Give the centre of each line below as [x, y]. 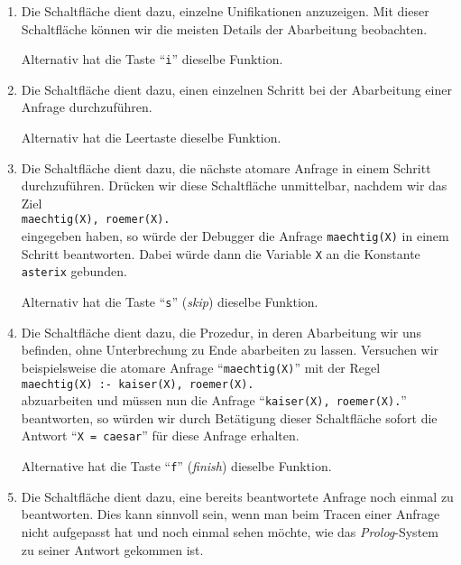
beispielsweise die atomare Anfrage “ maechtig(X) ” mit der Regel [201, 367]
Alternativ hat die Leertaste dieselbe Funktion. [151, 138]
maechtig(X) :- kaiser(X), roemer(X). [138, 384]
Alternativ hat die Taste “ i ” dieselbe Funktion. [152, 59]
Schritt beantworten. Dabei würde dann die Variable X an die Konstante [221, 253]
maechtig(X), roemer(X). [96, 220]
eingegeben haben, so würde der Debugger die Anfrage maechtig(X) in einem [235, 236]
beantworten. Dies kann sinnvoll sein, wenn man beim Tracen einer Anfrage [230, 514]
